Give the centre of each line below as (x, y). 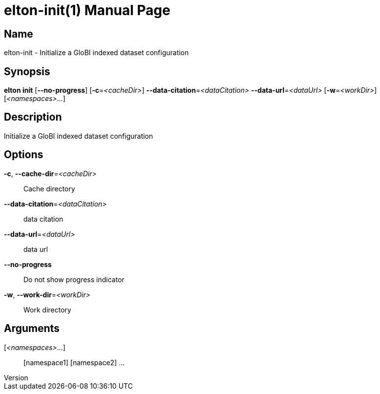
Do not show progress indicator (74, 279)
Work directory (47, 310)
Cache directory (49, 188)
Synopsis (27, 71)
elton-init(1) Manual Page (87, 10)
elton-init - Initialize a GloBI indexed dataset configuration (96, 53)
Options (24, 155)
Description (33, 117)
